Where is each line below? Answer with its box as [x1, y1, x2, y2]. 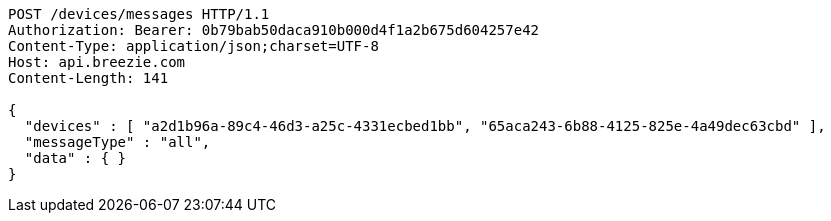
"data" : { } [24, 150, 127, 166]
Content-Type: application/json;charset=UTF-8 [8, 38, 379, 54]
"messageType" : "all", [24, 134, 211, 150]
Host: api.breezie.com [8, 54, 186, 70]
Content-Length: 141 [8, 70, 169, 86]
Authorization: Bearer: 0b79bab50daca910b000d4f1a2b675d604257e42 [8, 22, 540, 38]
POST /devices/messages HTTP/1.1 [8, 6, 270, 22]
